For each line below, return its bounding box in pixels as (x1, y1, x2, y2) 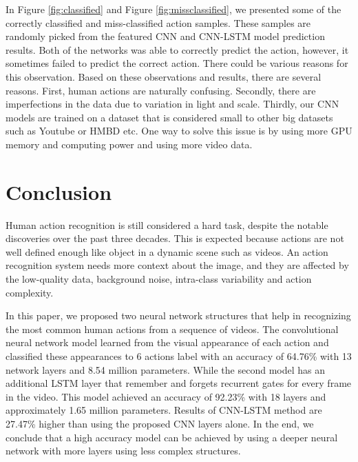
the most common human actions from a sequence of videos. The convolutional (6, 321, 339, 336)
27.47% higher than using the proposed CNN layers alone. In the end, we (6, 416, 314, 430)
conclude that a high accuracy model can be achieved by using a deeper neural (6, 430, 338, 444)
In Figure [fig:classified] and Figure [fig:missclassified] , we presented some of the (6, 2, 341, 16)
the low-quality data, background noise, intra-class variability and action (6, 272, 312, 286)
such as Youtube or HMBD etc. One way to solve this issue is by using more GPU (6, 123, 352, 138)
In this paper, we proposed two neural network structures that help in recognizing (6, 308, 351, 323)
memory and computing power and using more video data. (6, 137, 253, 151)
